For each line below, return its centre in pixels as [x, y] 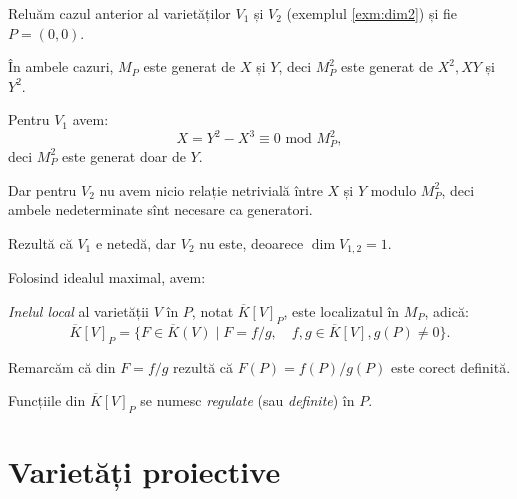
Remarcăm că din [62, 366]
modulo [393, 189]
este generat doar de [124, 155]
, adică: [446, 310]
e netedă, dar [136, 242]
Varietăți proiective [144, 471]
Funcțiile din [47, 400]
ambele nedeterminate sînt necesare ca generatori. [160, 209]
